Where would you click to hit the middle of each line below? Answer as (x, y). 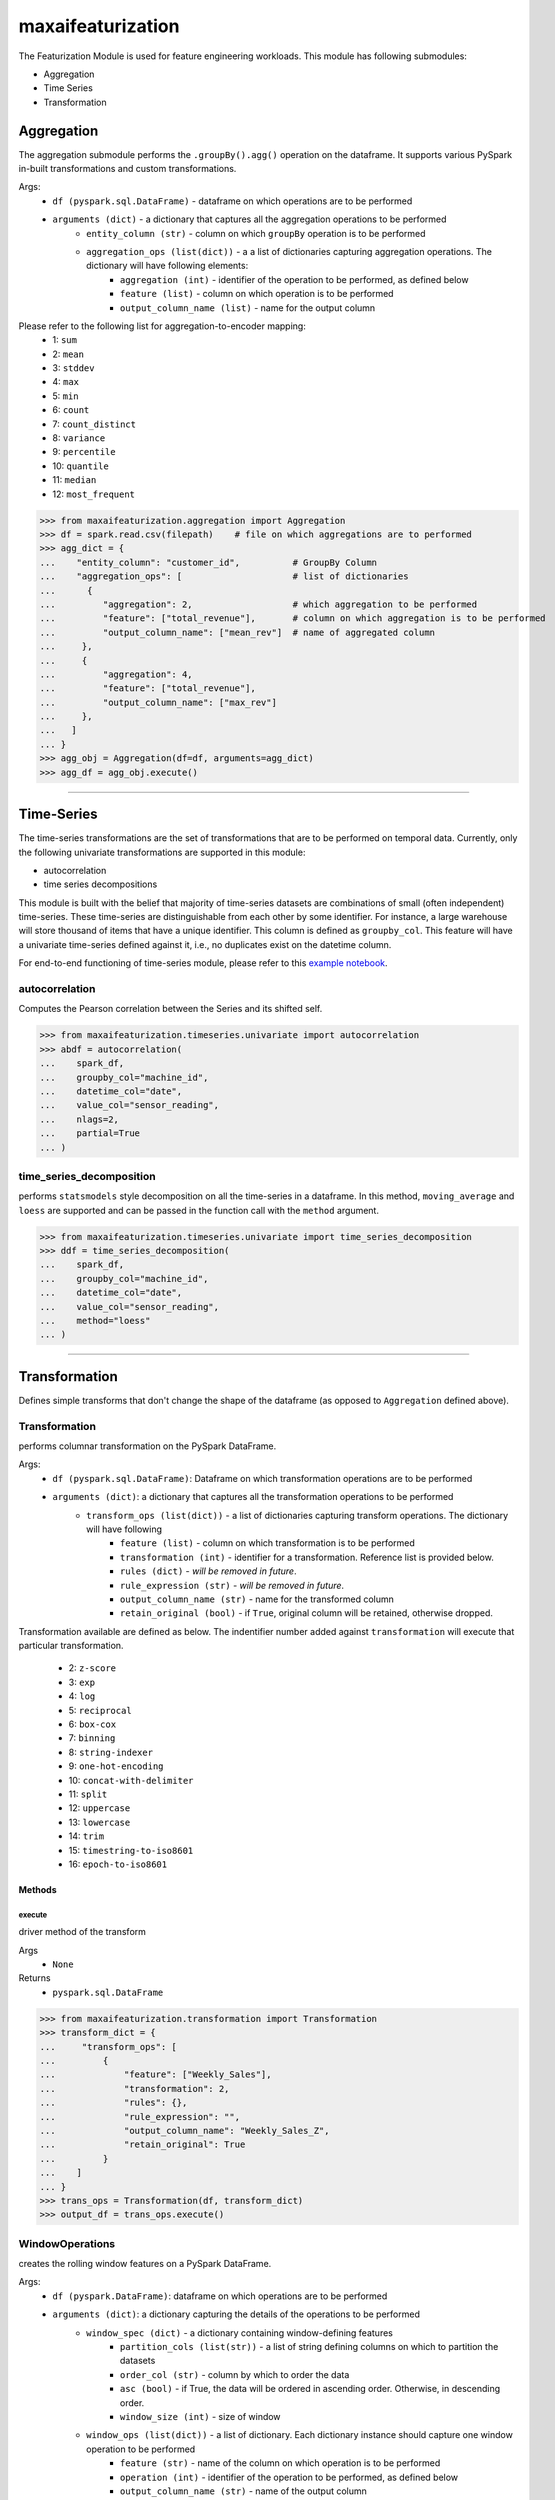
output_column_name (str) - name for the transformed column (257, 1599)
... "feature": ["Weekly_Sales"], (155, 2074)
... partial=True (89, 1133)
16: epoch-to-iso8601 (118, 1864)
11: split (88, 1794)
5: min (65, 396)
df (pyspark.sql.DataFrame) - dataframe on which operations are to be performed (232, 201)
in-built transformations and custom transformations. (127, 169)
